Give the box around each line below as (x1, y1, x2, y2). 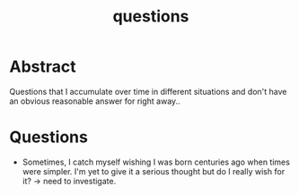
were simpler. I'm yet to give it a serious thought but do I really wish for (22, 165, 286, 176)
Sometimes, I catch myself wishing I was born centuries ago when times (22, 157, 290, 167)
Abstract (9, 56, 76, 77)
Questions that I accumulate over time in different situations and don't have (9, 86, 287, 97)
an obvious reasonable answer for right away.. (9, 96, 181, 106)
